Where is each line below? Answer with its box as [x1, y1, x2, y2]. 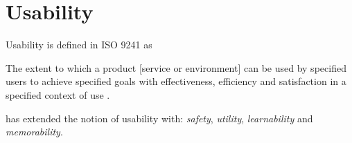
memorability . [6, 124, 63, 139]
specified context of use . [6, 87, 110, 102]
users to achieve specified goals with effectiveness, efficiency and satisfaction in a [6, 74, 346, 88]
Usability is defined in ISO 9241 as [6, 37, 152, 52]
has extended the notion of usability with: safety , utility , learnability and [6, 111, 313, 125]
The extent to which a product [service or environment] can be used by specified [6, 60, 346, 75]
